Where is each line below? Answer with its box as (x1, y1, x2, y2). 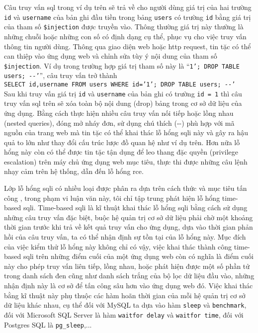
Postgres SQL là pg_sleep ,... (4, 319, 92, 330)
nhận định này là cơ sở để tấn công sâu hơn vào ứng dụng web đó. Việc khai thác (4, 280, 253, 290)
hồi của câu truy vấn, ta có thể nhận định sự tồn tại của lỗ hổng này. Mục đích (4, 232, 246, 242)
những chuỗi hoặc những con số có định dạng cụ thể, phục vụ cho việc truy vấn (4, 31, 247, 41)
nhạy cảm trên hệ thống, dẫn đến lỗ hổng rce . (4, 166, 144, 176)
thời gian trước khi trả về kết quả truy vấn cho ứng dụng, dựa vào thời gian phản (4, 222, 253, 232)
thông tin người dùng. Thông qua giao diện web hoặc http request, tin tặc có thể (4, 41, 251, 51)
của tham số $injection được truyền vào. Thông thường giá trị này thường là (4, 21, 244, 32)
